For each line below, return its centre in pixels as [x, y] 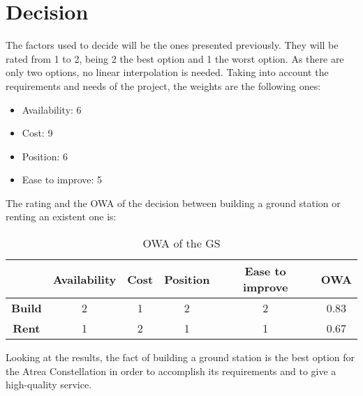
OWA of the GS [181, 243]
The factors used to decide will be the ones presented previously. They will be [172, 45]
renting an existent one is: [61, 216]
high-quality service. [49, 384]
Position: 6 [45, 156]
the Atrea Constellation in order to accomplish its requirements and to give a [171, 371]
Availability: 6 [52, 109]
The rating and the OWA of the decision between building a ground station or [173, 203]
